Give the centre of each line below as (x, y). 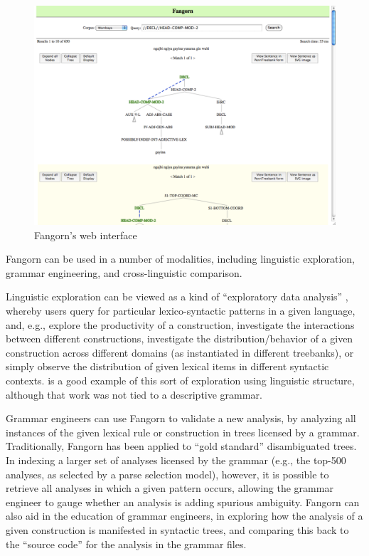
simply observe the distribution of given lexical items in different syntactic (167, 366)
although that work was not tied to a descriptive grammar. (134, 394)
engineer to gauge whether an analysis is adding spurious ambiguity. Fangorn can (183, 502)
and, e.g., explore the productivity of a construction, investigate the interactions (180, 324)
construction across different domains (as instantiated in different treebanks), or (180, 352)
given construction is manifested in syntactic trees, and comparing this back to (177, 529)
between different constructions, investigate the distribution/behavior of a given (180, 339)
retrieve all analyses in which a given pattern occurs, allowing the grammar (170, 488)
